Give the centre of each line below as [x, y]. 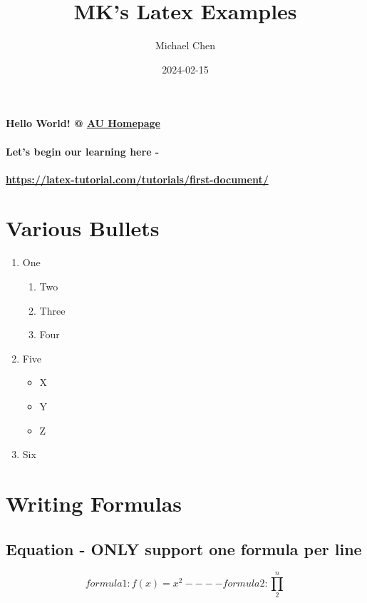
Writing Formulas [94, 503]
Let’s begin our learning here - [83, 151]
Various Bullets [83, 228]
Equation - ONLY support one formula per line [184, 548]
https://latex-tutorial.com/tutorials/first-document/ [137, 179]
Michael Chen [185, 45]
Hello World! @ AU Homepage [83, 123]
